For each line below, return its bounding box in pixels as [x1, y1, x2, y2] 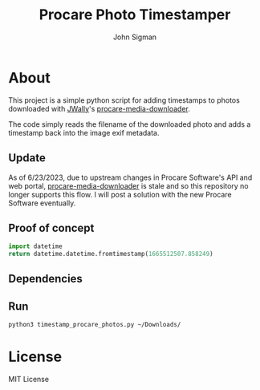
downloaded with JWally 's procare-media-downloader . [8, 104, 191, 113]
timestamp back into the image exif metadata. [8, 128, 160, 137]
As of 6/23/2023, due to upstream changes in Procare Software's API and [8, 173, 253, 182]
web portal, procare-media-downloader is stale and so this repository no [8, 181, 249, 190]
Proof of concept [8, 221, 95, 234]
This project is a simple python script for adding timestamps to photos [8, 95, 241, 105]
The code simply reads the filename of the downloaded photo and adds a [8, 119, 251, 129]
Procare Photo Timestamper [39, 6, 231, 24]
